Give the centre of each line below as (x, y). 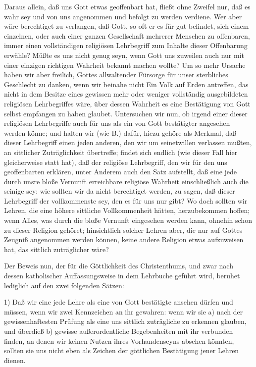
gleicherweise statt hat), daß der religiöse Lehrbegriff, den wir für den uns (116, 162)
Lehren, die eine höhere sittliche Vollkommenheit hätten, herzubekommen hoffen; (127, 210)
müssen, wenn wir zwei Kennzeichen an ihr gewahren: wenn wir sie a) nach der (124, 311)
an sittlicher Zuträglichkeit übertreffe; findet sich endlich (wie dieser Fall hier (121, 152)
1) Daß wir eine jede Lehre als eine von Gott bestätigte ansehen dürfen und (119, 302)
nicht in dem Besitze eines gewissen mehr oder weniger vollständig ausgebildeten (126, 94)
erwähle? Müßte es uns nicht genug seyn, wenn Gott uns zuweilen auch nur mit (124, 55)
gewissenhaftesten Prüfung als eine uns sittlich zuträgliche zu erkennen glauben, (125, 321)
